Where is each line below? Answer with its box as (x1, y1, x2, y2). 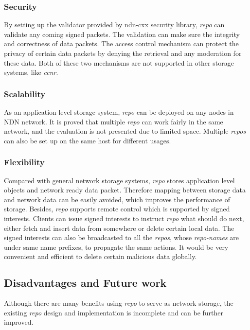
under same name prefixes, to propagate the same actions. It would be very (4, 242, 229, 252)
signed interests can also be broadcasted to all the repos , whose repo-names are (4, 232, 239, 243)
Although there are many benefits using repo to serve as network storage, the (4, 298, 233, 308)
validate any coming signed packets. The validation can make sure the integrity (4, 29, 240, 39)
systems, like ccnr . (4, 67, 58, 77)
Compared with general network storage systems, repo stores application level (4, 175, 235, 185)
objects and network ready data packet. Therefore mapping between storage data (4, 185, 246, 195)
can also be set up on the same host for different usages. (4, 135, 171, 145)
